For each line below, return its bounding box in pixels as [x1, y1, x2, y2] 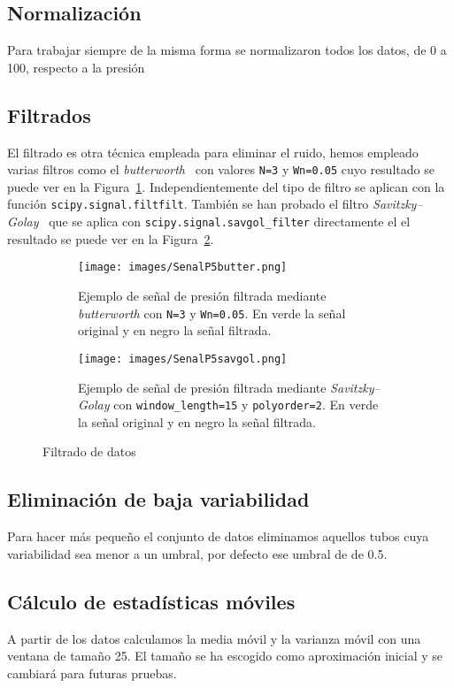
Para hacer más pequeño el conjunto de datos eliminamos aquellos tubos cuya [7, 527, 429, 546]
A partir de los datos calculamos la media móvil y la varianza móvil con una [7, 629, 421, 647]
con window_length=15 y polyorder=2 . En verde [113, 395, 379, 414]
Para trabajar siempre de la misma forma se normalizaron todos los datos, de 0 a [7, 41, 447, 59]
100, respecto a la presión [7, 57, 145, 76]
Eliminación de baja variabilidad [7, 485, 310, 513]
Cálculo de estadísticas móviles [7, 587, 296, 615]
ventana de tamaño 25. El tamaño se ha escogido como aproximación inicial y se [7, 646, 442, 665]
